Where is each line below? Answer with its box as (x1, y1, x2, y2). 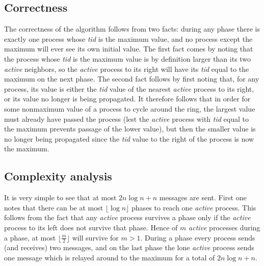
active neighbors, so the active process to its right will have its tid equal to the (4, 63, 249, 74)
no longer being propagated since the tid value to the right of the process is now (4, 133, 254, 144)
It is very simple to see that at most (4, 192, 117, 203)
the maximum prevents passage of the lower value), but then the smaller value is (4, 123, 256, 134)
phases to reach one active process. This (131, 202, 256, 212)
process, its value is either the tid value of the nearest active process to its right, (4, 83, 254, 94)
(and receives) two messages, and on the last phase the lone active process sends (4, 242, 254, 253)
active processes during (189, 222, 260, 232)
